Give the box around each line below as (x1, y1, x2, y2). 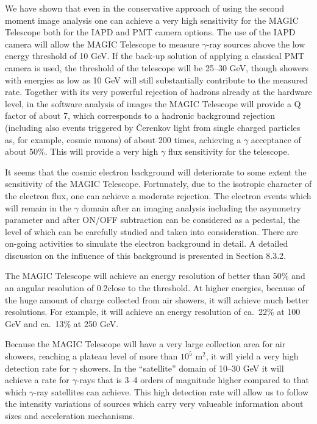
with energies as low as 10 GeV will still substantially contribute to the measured (5, 73, 308, 86)
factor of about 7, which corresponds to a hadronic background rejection (5, 109, 275, 122)
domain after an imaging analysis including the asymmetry (81, 201, 301, 214)
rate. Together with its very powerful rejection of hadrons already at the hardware (5, 85, 312, 98)
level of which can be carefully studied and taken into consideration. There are (5, 225, 298, 238)
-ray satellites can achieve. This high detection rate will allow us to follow (34, 385, 309, 398)
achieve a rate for (5, 373, 69, 386)
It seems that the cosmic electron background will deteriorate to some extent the (5, 165, 307, 178)
